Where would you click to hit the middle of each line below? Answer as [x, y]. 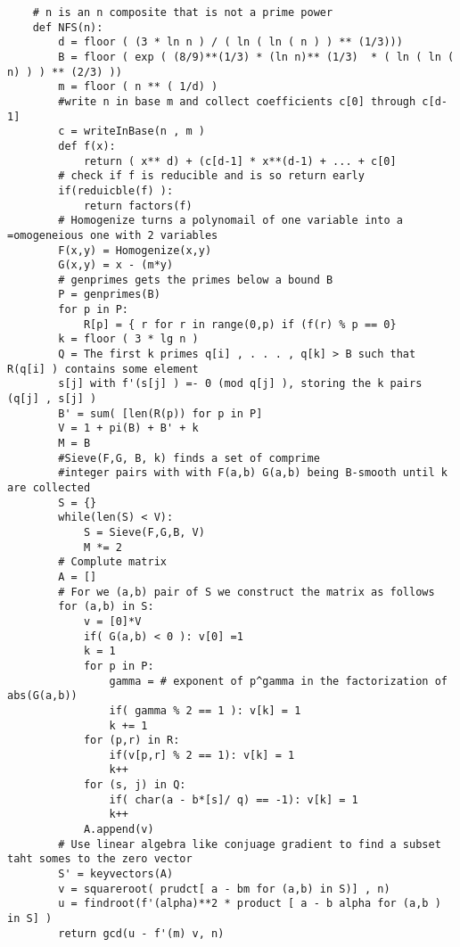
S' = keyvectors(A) [116, 874]
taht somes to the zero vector [100, 859]
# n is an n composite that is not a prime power [183, 12]
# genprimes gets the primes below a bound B [196, 280]
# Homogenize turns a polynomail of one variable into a [230, 221]
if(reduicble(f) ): [116, 190]
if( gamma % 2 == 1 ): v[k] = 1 [205, 710]
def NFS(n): [68, 27]
